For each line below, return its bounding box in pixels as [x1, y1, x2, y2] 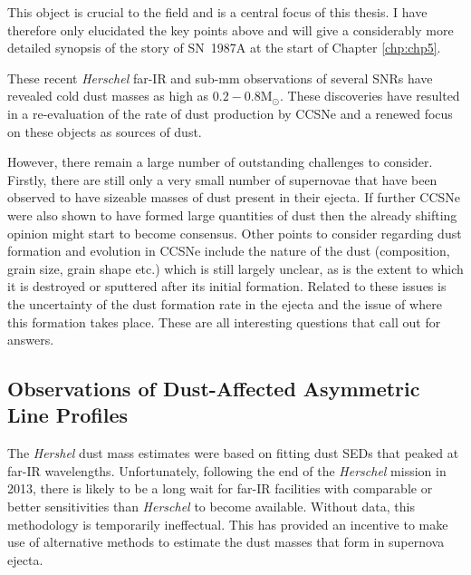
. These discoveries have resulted [279, 86, 460, 105]
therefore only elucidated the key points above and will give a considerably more [7, 20, 454, 39]
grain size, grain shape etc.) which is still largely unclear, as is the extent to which [7, 258, 464, 278]
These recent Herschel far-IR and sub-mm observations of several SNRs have [7, 68, 433, 87]
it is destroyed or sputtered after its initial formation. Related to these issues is [7, 277, 447, 296]
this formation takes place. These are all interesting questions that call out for [7, 312, 441, 331]
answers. [7, 330, 54, 349]
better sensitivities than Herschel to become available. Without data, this [7, 497, 415, 516]
